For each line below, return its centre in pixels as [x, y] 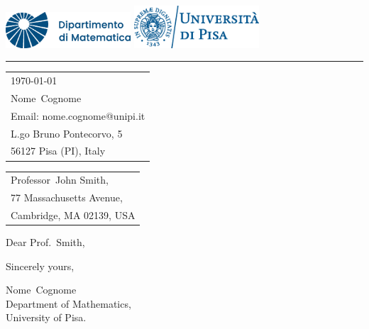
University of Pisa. [46, 317]
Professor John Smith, [60, 180]
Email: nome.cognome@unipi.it [78, 115]
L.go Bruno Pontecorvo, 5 [67, 133]
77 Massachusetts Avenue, [67, 197]
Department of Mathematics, [68, 303]
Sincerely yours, [40, 266]
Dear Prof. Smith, [45, 242]
